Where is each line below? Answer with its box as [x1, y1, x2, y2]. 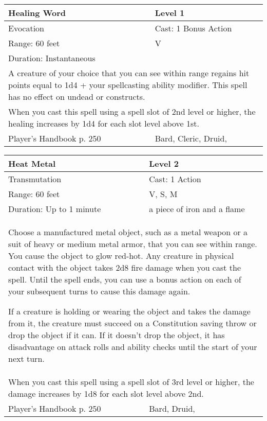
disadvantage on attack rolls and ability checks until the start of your [8, 341, 257, 353]
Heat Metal [8, 157, 56, 169]
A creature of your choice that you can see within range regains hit [8, 67, 250, 79]
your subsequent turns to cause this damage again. [8, 285, 190, 297]
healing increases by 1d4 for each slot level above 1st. [8, 117, 199, 129]
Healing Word [8, 7, 66, 19]
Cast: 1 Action [149, 173, 201, 185]
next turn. [8, 353, 45, 364]
